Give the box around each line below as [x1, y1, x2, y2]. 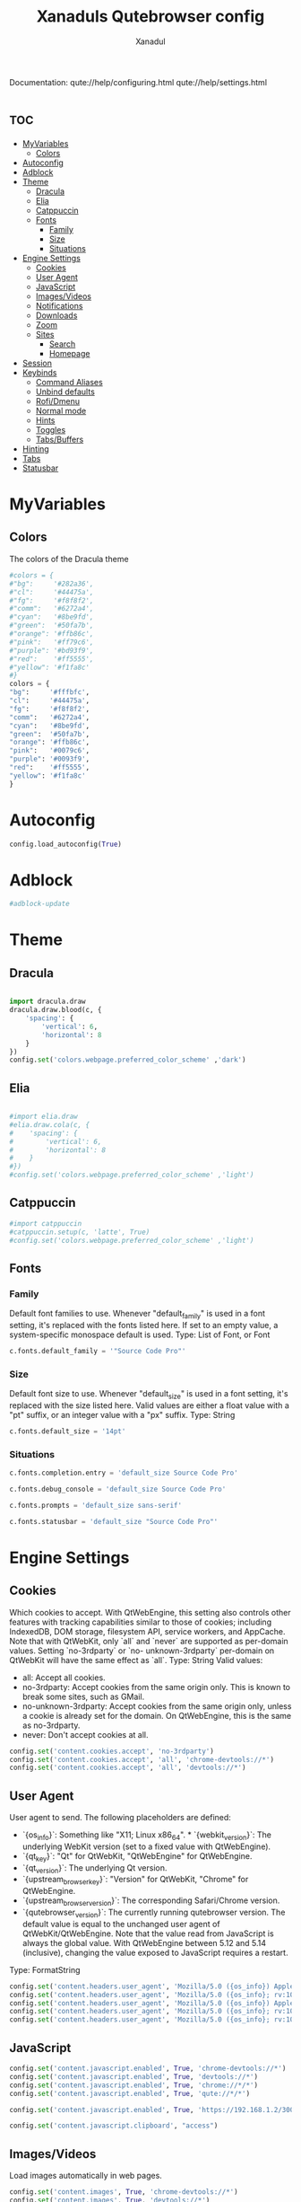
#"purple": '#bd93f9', [9, 646, 94, 655]
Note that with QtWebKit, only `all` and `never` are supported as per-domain [9, 1635, 288, 1646]
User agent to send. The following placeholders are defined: [9, 1812, 231, 1823]
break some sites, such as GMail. [21, 1691, 145, 1702]
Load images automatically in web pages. [9, 2171, 163, 2181]
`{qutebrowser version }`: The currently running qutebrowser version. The [21, 1907, 286, 1919]
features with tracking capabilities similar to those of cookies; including [9, 1616, 271, 1627]
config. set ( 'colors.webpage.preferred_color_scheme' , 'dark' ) [9, 1055, 246, 1065]
